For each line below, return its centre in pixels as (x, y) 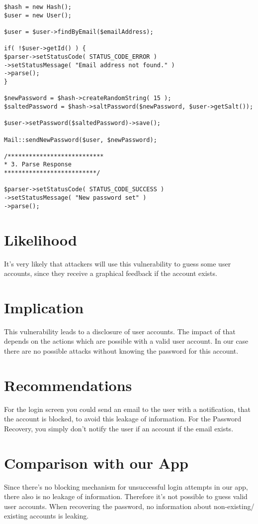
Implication (44, 307)
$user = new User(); (38, 15)
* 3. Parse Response (38, 165)
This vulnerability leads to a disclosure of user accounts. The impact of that (120, 331)
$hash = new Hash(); (38, 7)
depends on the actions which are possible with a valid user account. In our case (126, 341)
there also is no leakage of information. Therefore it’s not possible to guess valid (126, 496)
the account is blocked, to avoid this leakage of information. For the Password (123, 419)
